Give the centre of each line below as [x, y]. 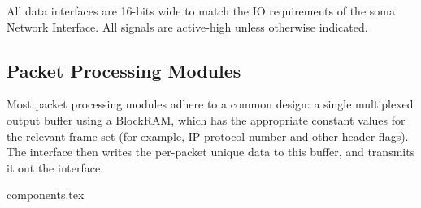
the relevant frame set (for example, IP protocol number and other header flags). [208, 136]
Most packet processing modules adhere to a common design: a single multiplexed [210, 104]
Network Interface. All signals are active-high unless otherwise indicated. [187, 26]
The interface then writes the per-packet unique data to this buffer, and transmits [211, 152]
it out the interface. [55, 167]
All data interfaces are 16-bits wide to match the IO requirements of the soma [201, 11]
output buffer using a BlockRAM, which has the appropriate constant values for [206, 119]
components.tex [46, 195]
